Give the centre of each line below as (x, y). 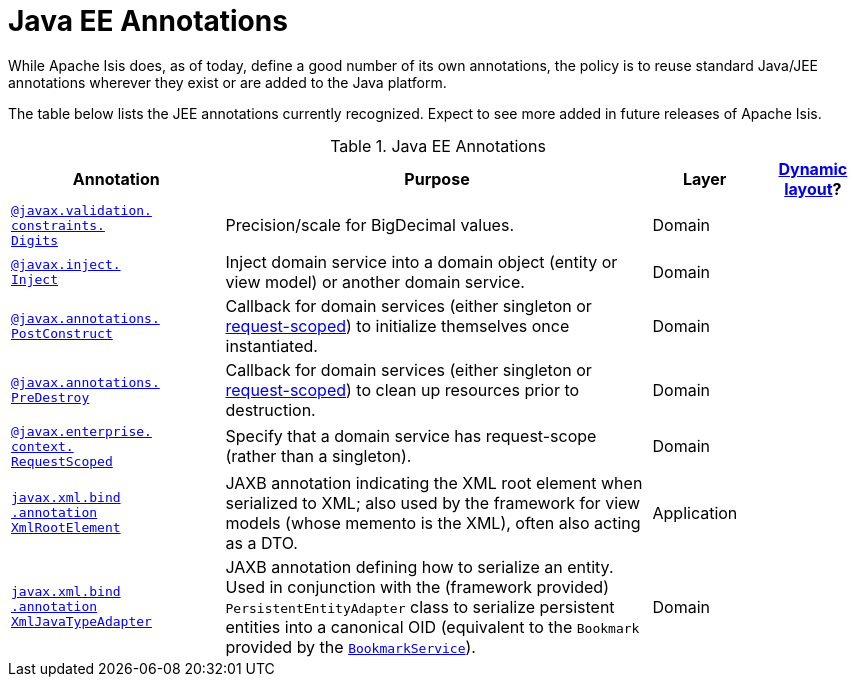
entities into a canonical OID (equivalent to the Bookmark (432, 626)
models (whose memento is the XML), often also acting (433, 522)
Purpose (437, 178)
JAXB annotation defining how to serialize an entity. (419, 566)
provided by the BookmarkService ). (350, 646)
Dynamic (813, 168)
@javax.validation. (81, 210)
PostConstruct (62, 333)
